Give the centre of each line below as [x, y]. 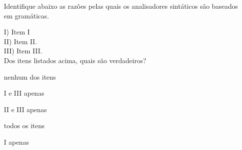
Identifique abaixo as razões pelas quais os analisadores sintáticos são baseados [121, 6]
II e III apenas [26, 109]
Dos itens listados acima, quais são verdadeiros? [75, 60]
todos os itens [24, 125]
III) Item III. [23, 51]
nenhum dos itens [30, 76]
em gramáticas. [26, 15]
